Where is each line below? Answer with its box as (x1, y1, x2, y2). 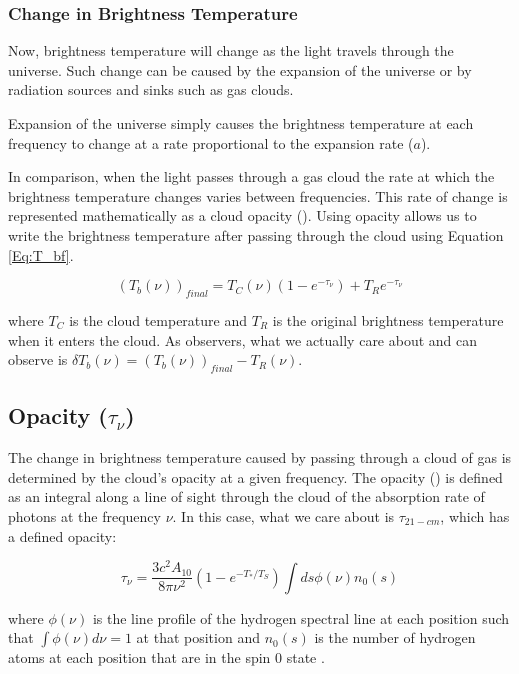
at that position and (136, 627, 260, 648)
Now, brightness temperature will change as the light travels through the (8, 40, 454, 61)
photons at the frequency (8, 505, 161, 526)
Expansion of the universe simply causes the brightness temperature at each (8, 113, 474, 133)
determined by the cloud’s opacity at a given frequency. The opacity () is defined (8, 466, 503, 487)
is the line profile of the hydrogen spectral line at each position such (92, 607, 510, 628)
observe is (8, 349, 68, 370)
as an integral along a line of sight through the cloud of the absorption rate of (8, 486, 485, 507)
